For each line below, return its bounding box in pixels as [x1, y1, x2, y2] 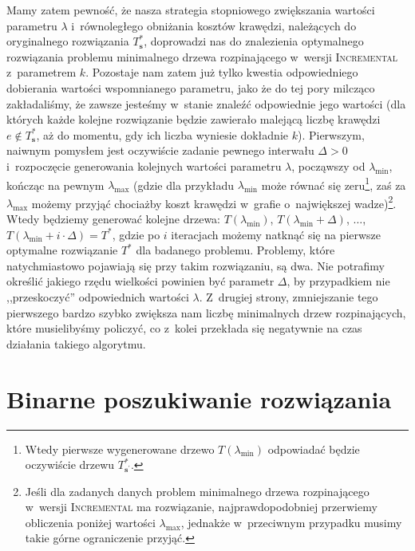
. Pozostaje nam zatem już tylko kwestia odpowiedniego [85, 64, 358, 81]
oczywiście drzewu [25, 456, 115, 473]
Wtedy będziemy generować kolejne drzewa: [6, 211, 220, 227]
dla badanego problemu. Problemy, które [136, 242, 335, 258]
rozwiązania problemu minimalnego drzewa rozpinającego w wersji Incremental [6, 48, 398, 65]
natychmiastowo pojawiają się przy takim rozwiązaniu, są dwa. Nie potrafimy [6, 257, 385, 274]
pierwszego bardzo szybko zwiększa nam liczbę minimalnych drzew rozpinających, [6, 304, 406, 321]
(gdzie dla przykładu [133, 176, 235, 193]
